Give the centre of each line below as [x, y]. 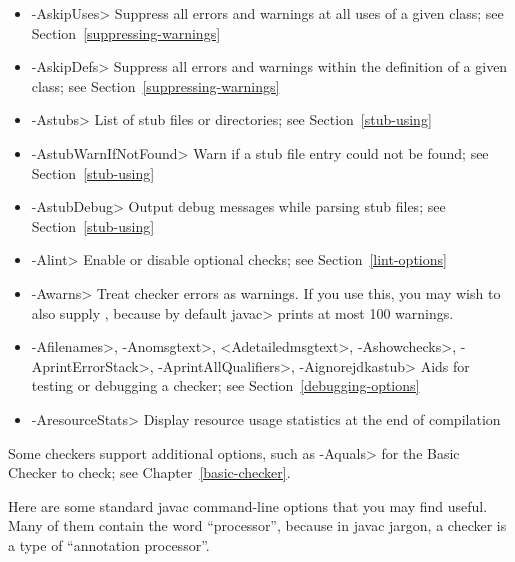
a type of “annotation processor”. [109, 544]
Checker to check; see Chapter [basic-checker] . [149, 472]
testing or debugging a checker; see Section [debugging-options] [225, 385]
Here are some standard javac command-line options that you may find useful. [248, 505]
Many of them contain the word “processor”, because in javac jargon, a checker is [257, 525]
